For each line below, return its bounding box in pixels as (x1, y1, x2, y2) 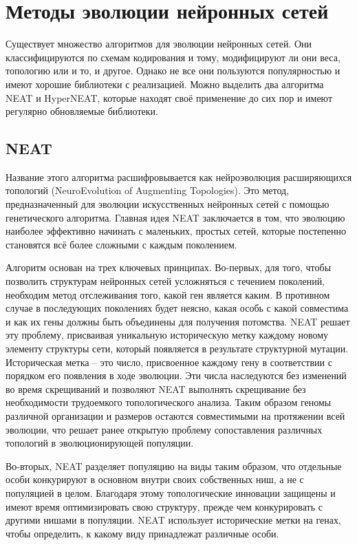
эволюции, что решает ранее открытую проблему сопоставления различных (6, 422, 323, 436)
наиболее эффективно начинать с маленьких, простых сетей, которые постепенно (6, 224, 346, 238)
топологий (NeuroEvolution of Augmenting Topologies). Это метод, (6, 183, 290, 197)
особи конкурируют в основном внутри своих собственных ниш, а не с (6, 472, 304, 487)
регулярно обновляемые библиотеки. (6, 104, 158, 118)
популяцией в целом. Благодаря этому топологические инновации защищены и (6, 485, 336, 500)
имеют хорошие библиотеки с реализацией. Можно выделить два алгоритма (6, 76, 324, 91)
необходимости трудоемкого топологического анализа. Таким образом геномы (6, 395, 332, 409)
